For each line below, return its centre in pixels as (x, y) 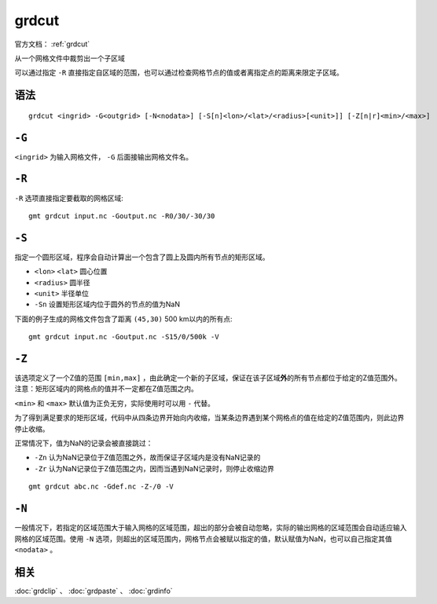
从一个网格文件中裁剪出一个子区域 (70, 58)
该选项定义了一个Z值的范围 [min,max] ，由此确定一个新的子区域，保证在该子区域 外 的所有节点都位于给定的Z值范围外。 (208, 378)
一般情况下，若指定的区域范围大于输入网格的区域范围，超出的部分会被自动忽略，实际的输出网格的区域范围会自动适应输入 (211, 528)
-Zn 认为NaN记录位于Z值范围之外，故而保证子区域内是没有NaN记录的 (147, 458)
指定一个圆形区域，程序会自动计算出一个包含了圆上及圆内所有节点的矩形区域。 (142, 257)
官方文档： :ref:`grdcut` (52, 44)
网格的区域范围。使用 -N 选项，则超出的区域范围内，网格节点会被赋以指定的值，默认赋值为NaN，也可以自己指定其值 (203, 539)
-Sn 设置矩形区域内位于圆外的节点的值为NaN (107, 304)
